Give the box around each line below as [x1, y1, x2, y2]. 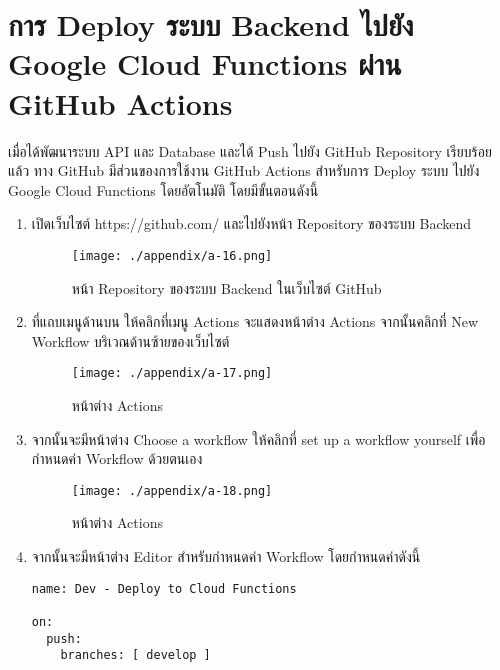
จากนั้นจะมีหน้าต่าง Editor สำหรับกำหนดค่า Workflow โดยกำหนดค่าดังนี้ [31, 546, 421, 566]
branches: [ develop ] [60, 648, 211, 663]
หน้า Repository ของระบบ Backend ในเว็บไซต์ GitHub [71, 277, 382, 298]
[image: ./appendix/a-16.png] [71, 248, 273, 263]
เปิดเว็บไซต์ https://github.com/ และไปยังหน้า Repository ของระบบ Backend [31, 213, 472, 234]
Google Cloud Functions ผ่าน [8, 43, 402, 84]
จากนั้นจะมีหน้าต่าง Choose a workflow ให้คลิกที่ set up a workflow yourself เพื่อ [31, 428, 486, 449]
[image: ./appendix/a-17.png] [71, 366, 273, 381]
